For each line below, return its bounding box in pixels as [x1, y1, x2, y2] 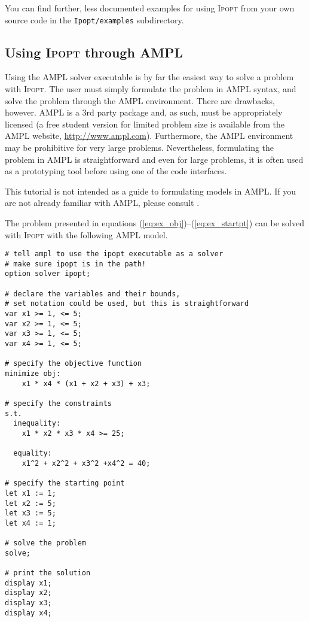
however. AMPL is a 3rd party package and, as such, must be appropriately [5, 106, 283, 119]
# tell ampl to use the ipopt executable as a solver [5, 250, 224, 259]
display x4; [5, 608, 52, 617]
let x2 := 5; [5, 499, 56, 508]
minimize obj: [5, 369, 61, 378]
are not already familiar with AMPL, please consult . [5, 196, 200, 209]
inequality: [13, 419, 61, 428]
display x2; [5, 588, 52, 597]
